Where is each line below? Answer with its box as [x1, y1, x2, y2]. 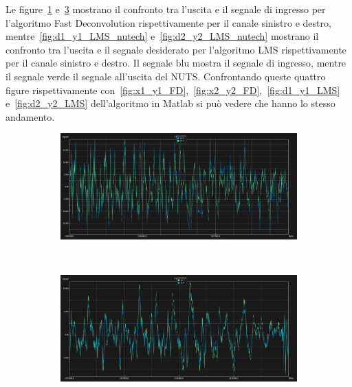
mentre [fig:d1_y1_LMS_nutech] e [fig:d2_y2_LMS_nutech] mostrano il [5, 29, 319, 43]
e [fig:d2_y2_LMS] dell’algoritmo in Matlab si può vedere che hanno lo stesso [5, 96, 335, 110]
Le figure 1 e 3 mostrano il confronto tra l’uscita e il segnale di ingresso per [5, 2, 326, 16]
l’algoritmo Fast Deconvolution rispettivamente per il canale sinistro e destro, [5, 15, 331, 30]
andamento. [5, 109, 55, 124]
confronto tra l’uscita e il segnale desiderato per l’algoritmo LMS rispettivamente [5, 42, 346, 56]
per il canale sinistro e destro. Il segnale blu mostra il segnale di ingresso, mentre [5, 56, 346, 70]
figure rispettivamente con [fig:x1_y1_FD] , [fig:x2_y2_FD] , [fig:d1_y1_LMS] [5, 82, 340, 97]
